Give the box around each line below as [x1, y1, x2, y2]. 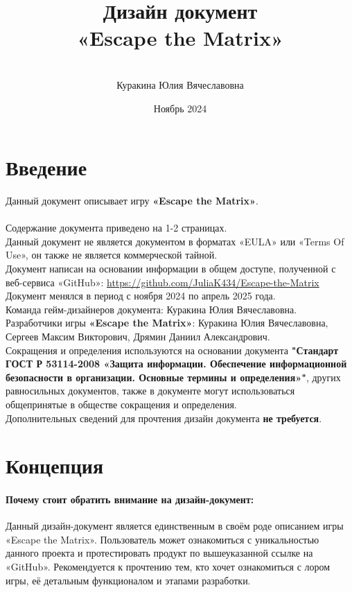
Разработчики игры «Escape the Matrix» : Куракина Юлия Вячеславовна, [6, 315, 328, 330]
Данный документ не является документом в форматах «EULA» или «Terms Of [6, 234, 344, 248]
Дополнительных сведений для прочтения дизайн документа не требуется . [6, 410, 322, 425]
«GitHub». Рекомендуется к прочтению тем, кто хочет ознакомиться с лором [6, 559, 331, 574]
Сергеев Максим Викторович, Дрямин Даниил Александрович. [6, 329, 270, 343]
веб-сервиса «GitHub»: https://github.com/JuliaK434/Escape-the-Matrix [6, 275, 319, 289]
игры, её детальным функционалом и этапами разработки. [6, 573, 251, 587]
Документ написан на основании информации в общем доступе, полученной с [6, 261, 336, 275]
